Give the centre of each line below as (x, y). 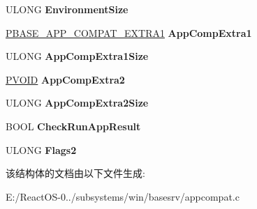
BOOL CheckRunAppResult (73, 126)
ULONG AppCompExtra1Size (77, 56)
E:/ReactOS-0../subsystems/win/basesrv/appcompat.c (123, 196)
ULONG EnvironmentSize (67, 9)
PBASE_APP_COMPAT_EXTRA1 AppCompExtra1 (129, 32)
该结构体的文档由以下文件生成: (75, 173)
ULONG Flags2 (41, 149)
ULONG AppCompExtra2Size (77, 103)
